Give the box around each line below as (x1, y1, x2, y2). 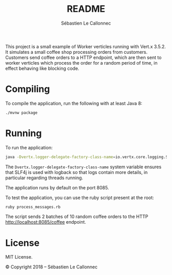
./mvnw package (5, 110, 38, 115)
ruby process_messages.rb (5, 204, 60, 209)
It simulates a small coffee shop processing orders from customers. (5, 49, 147, 55)
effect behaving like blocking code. (5, 65, 79, 71)
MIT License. (5, 254, 33, 260)
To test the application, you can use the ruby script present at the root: (5, 194, 155, 201)
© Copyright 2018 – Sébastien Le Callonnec (5, 264, 98, 270)
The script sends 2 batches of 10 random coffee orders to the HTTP (5, 213, 148, 220)
